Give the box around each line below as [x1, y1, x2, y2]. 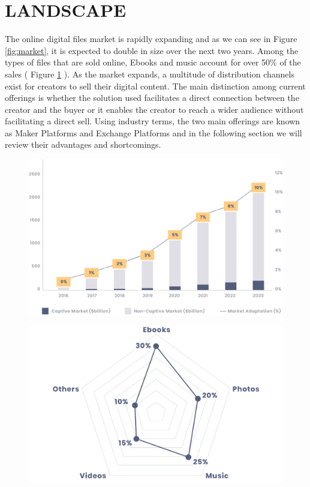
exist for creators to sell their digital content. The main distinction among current [5, 79, 306, 92]
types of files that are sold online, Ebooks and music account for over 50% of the [5, 56, 301, 68]
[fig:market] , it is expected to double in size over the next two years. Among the [5, 44, 299, 56]
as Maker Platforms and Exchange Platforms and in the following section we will [5, 126, 302, 139]
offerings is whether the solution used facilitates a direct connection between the [5, 91, 299, 104]
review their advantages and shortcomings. [5, 138, 161, 151]
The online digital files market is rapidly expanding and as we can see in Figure [5, 32, 297, 45]
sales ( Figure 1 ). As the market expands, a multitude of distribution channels [5, 67, 294, 80]
